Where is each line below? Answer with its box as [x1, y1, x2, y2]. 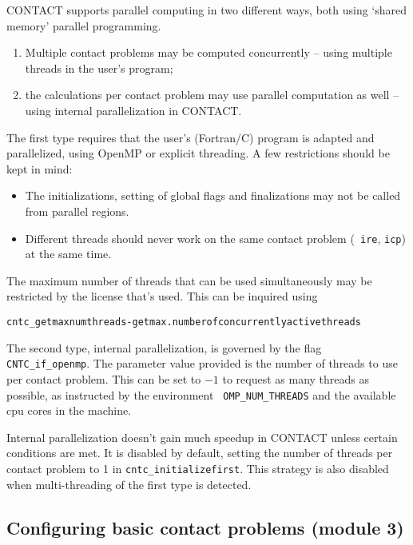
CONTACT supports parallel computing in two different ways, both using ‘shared [6, 2, 407, 18]
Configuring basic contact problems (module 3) [6, 515, 404, 539]
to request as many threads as [222, 370, 370, 387]
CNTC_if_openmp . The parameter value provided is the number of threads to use [6, 355, 398, 372]
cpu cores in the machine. [6, 402, 132, 419]
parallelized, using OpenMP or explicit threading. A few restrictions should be [6, 145, 390, 161]
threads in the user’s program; [25, 59, 173, 76]
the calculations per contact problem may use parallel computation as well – [25, 86, 399, 103]
